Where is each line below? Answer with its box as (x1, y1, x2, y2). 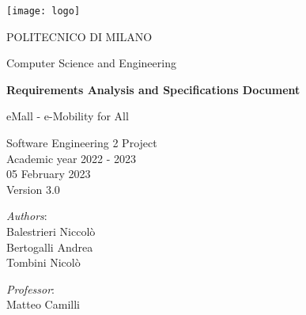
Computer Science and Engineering (6, 55, 176, 71)
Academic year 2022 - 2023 (6, 150, 137, 166)
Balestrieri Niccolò (6, 223, 96, 239)
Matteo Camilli (6, 296, 80, 313)
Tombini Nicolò (6, 254, 81, 271)
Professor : (6, 280, 55, 297)
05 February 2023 (6, 165, 91, 182)
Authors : (6, 207, 47, 224)
